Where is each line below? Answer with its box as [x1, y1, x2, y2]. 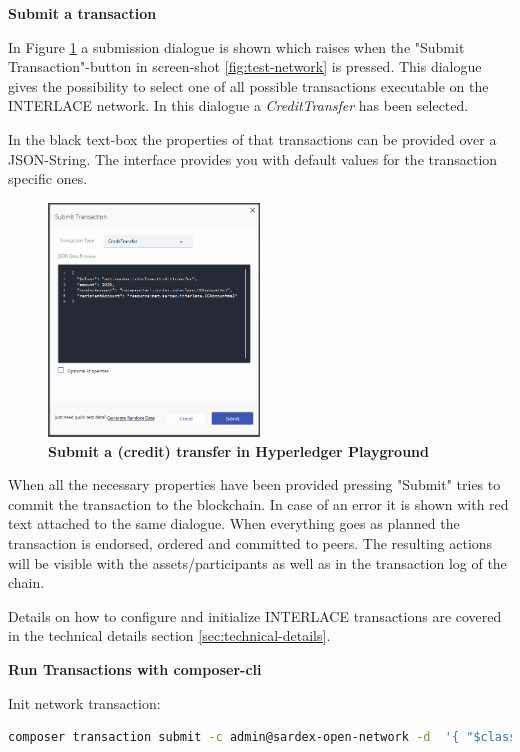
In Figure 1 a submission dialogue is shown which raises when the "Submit [8, 36, 465, 57]
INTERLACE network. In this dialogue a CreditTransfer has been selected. [8, 95, 469, 116]
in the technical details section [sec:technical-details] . [8, 625, 331, 646]
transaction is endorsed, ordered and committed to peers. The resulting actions [8, 533, 493, 554]
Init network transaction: [8, 692, 161, 713]
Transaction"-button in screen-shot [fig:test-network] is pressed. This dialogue [8, 56, 482, 77]
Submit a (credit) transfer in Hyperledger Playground [48, 440, 429, 461]
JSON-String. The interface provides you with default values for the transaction [8, 148, 498, 169]
